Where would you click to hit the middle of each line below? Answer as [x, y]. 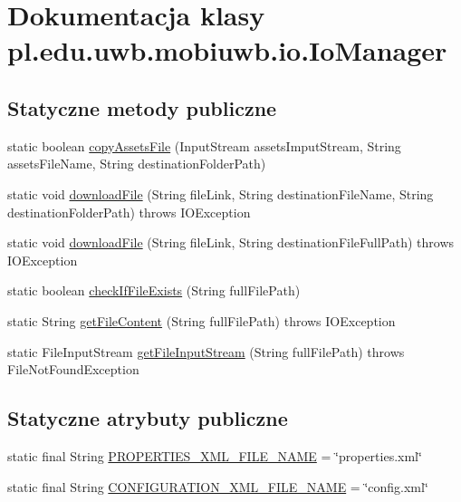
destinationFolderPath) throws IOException [129, 212]
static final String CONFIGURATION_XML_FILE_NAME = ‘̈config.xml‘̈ [218, 486]
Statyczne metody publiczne [142, 107]
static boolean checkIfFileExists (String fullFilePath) [154, 290]
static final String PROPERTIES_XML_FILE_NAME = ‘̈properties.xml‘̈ [215, 455]
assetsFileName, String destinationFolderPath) [137, 164]
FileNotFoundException [73, 369]
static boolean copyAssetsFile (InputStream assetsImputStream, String [204, 145]
